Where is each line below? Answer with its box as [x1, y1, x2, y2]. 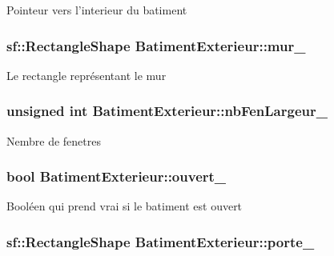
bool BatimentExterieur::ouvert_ [6, 166, 227, 186]
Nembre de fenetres [6, 132, 101, 149]
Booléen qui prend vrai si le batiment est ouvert [6, 198, 243, 214]
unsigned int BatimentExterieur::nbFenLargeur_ [6, 101, 328, 121]
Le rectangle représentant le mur [6, 66, 167, 83]
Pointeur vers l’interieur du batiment [6, 2, 187, 18]
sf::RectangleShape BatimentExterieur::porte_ [6, 231, 315, 251]
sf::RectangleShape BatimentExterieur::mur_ [6, 35, 306, 55]
